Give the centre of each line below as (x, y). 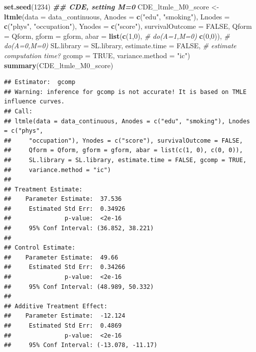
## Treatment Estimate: (43, 189)
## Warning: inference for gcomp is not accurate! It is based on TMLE (125, 92)
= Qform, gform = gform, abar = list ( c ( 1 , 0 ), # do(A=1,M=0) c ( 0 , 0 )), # (117, 36)
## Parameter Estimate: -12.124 (65, 316)
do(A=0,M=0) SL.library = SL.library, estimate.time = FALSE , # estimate (120, 45)
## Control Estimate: (40, 248)
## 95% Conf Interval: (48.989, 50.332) (79, 287)
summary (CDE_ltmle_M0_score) (59, 65)
